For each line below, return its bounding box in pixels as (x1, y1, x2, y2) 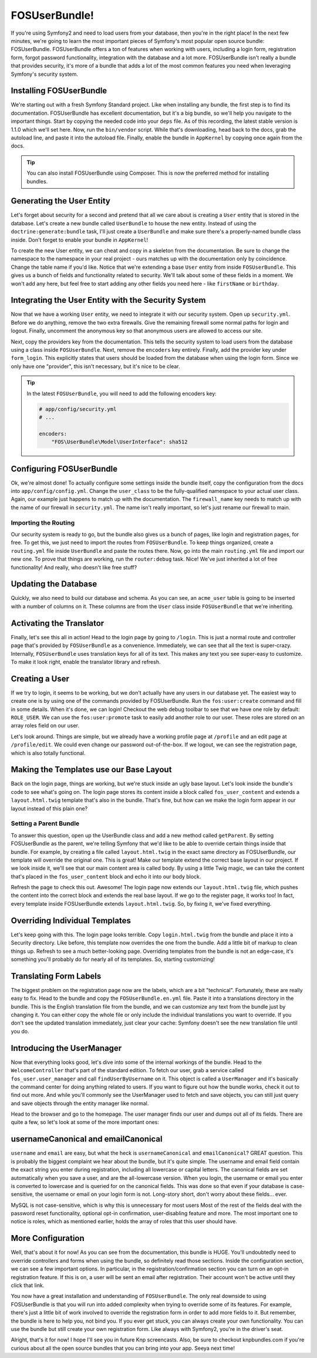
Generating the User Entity (11, 196, 111, 206)
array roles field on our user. (11, 722, 79, 729)
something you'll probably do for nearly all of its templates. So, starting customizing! (11, 956, 215, 963)
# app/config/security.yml (39, 406, 117, 412)
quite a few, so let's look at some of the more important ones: (11, 1119, 160, 1126)
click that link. (11, 1282, 45, 1289)
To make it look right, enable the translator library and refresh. (11, 658, 161, 665)
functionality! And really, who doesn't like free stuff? (11, 563, 137, 570)
